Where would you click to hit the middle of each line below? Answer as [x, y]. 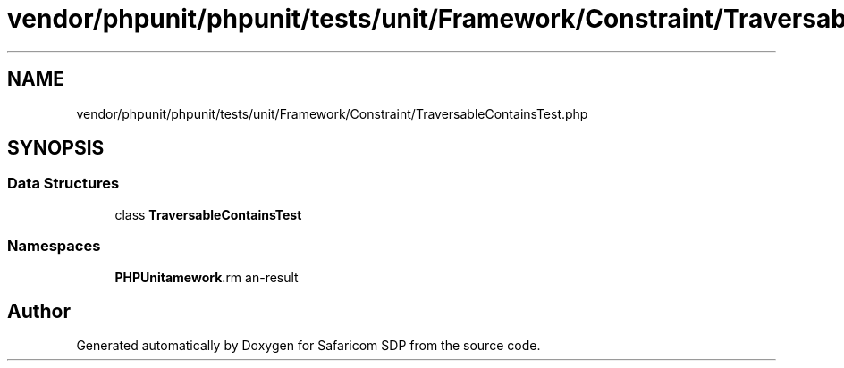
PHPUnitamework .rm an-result [207, 277]
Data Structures [63, 184]
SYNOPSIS [56, 148]
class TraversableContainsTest [208, 214]
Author [39, 311]
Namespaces [54, 246]
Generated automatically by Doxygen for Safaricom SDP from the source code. [308, 346]
